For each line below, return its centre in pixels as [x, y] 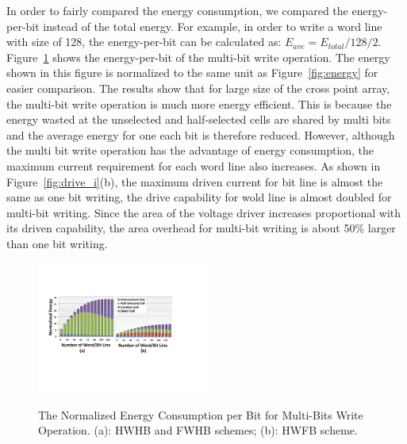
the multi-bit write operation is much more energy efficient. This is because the [199, 103]
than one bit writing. [57, 243]
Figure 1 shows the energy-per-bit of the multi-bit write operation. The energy [198, 57]
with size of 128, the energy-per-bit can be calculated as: [144, 42]
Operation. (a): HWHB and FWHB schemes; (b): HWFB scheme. [198, 430]
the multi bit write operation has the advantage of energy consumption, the [190, 150]
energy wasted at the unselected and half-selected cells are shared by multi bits [199, 119]
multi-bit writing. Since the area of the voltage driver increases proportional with [204, 212]
